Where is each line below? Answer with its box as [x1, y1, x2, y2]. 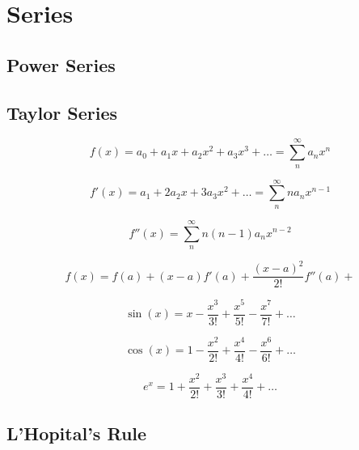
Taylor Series [6, 100, 118, 125]
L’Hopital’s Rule [6, 421, 147, 446]
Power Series [6, 52, 116, 77]
